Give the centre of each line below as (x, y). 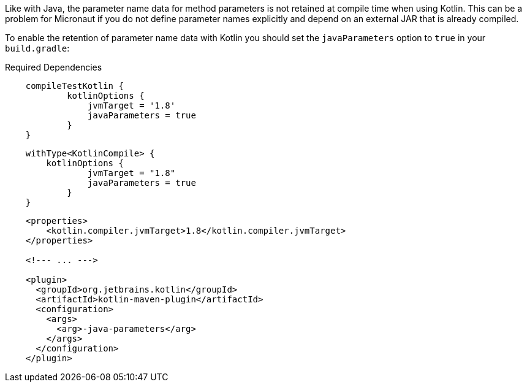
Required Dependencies (54, 67)
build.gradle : (37, 48)
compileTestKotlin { (74, 86)
